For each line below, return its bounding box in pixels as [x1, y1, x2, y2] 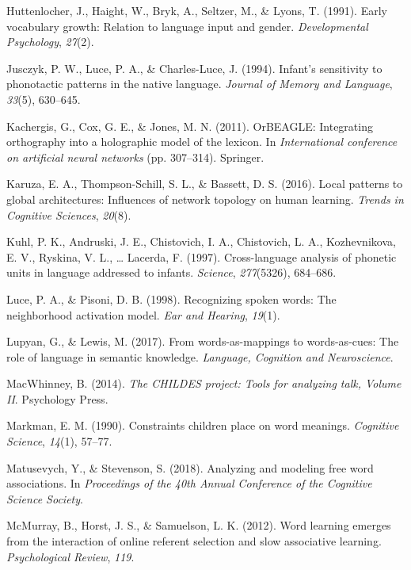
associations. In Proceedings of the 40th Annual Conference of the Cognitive [6, 475, 372, 492]
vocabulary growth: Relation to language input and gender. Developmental [6, 17, 368, 34]
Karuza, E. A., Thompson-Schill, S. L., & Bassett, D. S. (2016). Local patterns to [6, 175, 403, 192]
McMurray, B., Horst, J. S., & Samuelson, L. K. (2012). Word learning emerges [6, 517, 391, 534]
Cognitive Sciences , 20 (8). [6, 206, 131, 223]
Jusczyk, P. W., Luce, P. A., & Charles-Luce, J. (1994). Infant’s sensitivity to [6, 59, 382, 76]
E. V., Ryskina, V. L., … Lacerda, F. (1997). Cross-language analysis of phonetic [6, 248, 397, 265]
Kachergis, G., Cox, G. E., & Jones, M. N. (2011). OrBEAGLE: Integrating [6, 117, 373, 134]
